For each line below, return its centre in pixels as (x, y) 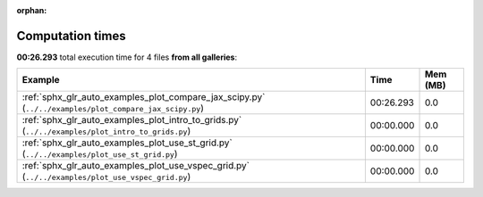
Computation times (71, 36)
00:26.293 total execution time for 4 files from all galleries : (127, 57)
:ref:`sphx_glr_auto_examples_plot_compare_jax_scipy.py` (144, 97)
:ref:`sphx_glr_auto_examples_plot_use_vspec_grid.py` (136, 166)
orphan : (32, 10)
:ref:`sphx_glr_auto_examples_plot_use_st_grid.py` (127, 143)
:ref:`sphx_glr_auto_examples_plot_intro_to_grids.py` (132, 120)
